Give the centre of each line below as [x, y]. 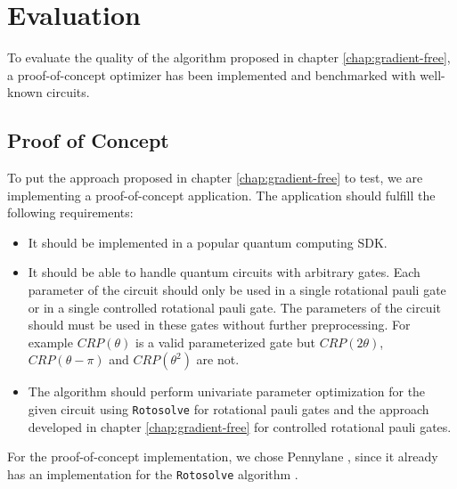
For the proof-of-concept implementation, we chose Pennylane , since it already [223, 456]
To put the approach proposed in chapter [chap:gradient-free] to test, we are [215, 178]
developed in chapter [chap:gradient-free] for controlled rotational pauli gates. [240, 426]
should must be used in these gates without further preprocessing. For [219, 325]
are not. [218, 359]
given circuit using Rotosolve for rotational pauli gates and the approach [228, 409]
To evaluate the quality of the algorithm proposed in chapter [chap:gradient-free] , [229, 57]
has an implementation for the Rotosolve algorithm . [153, 473]
